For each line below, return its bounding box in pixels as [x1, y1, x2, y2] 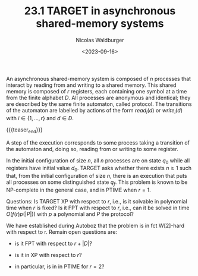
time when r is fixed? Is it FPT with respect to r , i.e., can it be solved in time [6, 204, 190, 211]
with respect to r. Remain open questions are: [6, 228, 118, 236]
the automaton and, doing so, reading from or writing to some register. [6, 145, 178, 152]
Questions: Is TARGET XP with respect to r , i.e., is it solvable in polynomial [6, 197, 187, 205]
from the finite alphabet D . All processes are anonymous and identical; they [6, 94, 191, 101]
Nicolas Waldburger [76, 36, 124, 43]
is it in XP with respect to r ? [14, 251, 82, 258]
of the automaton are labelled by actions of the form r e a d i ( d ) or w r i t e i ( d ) [6, 106, 183, 115]
